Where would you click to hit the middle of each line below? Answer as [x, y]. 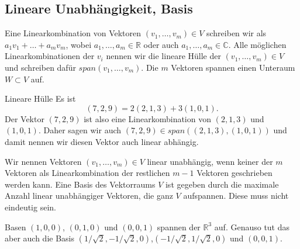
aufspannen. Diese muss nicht [236, 196]
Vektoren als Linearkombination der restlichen [87, 173]
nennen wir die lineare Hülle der [163, 56]
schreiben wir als [236, 33]
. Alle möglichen [257, 44]
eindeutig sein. [30, 207]
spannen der [179, 226]
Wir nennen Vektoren [43, 161]
